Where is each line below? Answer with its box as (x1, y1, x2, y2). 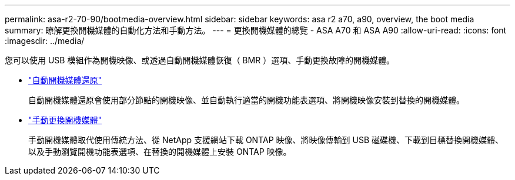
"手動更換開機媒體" (28, 115, 102, 125)
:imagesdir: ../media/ (5, 36, 85, 46)
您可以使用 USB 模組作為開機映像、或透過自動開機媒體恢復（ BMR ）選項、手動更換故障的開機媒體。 (5, 55, 395, 65)
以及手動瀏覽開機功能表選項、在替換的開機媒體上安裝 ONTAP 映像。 (28, 147, 292, 157)
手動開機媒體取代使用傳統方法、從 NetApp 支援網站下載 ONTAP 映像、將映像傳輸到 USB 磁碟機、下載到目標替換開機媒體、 (28, 135, 503, 145)
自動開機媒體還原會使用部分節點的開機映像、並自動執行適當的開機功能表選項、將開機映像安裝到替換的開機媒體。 (28, 95, 464, 105)
